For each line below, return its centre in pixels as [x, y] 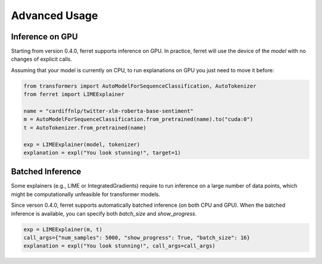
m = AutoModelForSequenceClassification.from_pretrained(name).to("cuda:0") [138, 119]
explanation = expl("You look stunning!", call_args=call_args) [120, 246]
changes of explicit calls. [41, 59]
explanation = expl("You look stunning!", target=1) [102, 153]
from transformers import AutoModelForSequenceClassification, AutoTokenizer [140, 86]
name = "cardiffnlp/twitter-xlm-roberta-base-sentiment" [109, 111]
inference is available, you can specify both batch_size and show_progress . [104, 213]
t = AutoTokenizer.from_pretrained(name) [85, 128]
